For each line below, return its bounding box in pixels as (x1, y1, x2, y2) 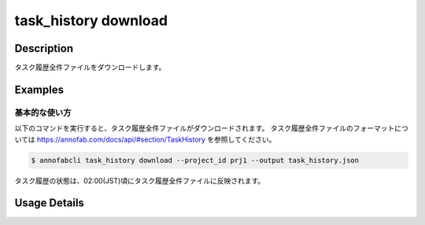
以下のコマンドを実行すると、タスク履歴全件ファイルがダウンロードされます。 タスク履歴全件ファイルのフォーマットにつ (14, 124, 408, 133)
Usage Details (14, 197, 84, 210)
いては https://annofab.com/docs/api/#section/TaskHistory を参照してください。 (14, 135, 276, 144)
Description (14, 42, 74, 55)
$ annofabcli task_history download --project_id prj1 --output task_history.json (31, 156, 360, 164)
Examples (14, 83, 65, 96)
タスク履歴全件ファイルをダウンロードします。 (14, 63, 166, 72)
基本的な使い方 (14, 107, 72, 118)
